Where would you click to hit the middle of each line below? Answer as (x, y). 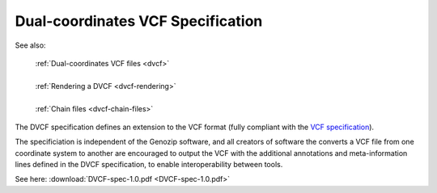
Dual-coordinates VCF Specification (139, 21)
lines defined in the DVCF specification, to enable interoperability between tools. (149, 165)
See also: (30, 45)
